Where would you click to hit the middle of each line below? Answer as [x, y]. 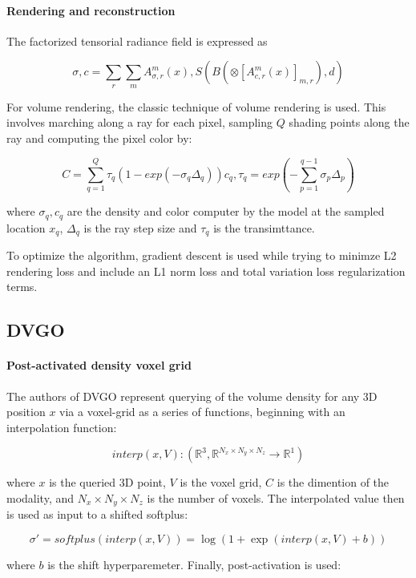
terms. [22, 287]
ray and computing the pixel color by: [99, 137]
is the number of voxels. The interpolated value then [276, 497]
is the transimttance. [264, 227]
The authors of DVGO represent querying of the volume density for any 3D [192, 396]
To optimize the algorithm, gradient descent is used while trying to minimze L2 [202, 255]
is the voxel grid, [221, 482]
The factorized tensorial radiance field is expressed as [137, 40]
